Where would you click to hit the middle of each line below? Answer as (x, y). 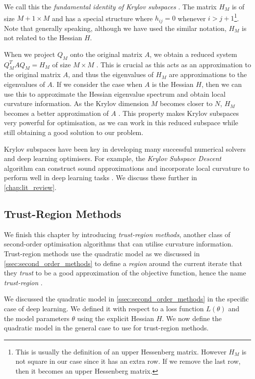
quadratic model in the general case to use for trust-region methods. (106, 328)
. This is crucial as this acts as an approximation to (174, 64)
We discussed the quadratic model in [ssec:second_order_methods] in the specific (127, 299)
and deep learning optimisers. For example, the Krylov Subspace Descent (113, 158)
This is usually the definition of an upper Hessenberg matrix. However (121, 351)
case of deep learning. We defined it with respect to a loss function (104, 308)
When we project (30, 54)
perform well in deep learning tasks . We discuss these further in (101, 177)
